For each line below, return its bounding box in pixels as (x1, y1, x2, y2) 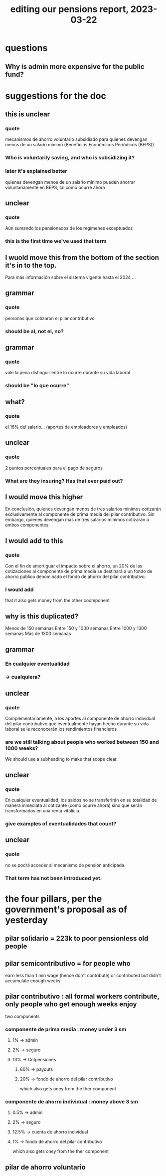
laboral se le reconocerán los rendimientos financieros (5, 726, 117, 732)
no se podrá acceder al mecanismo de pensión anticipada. (5, 862, 126, 868)
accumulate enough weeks (5, 978, 61, 984)
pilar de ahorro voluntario (5, 1163, 86, 1171)
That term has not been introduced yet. (5, 874, 102, 881)
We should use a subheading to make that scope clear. (5, 756, 118, 762)
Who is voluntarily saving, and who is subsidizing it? (5, 154, 135, 161)
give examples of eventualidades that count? (5, 820, 117, 827)
